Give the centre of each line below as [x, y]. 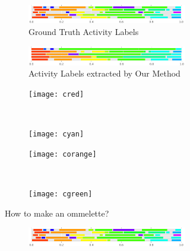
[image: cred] [56, 94]
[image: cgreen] [61, 194]
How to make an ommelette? [57, 213]
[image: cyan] [56, 134]
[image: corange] [63, 154]
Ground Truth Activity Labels [84, 32]
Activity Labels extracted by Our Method [104, 73]
